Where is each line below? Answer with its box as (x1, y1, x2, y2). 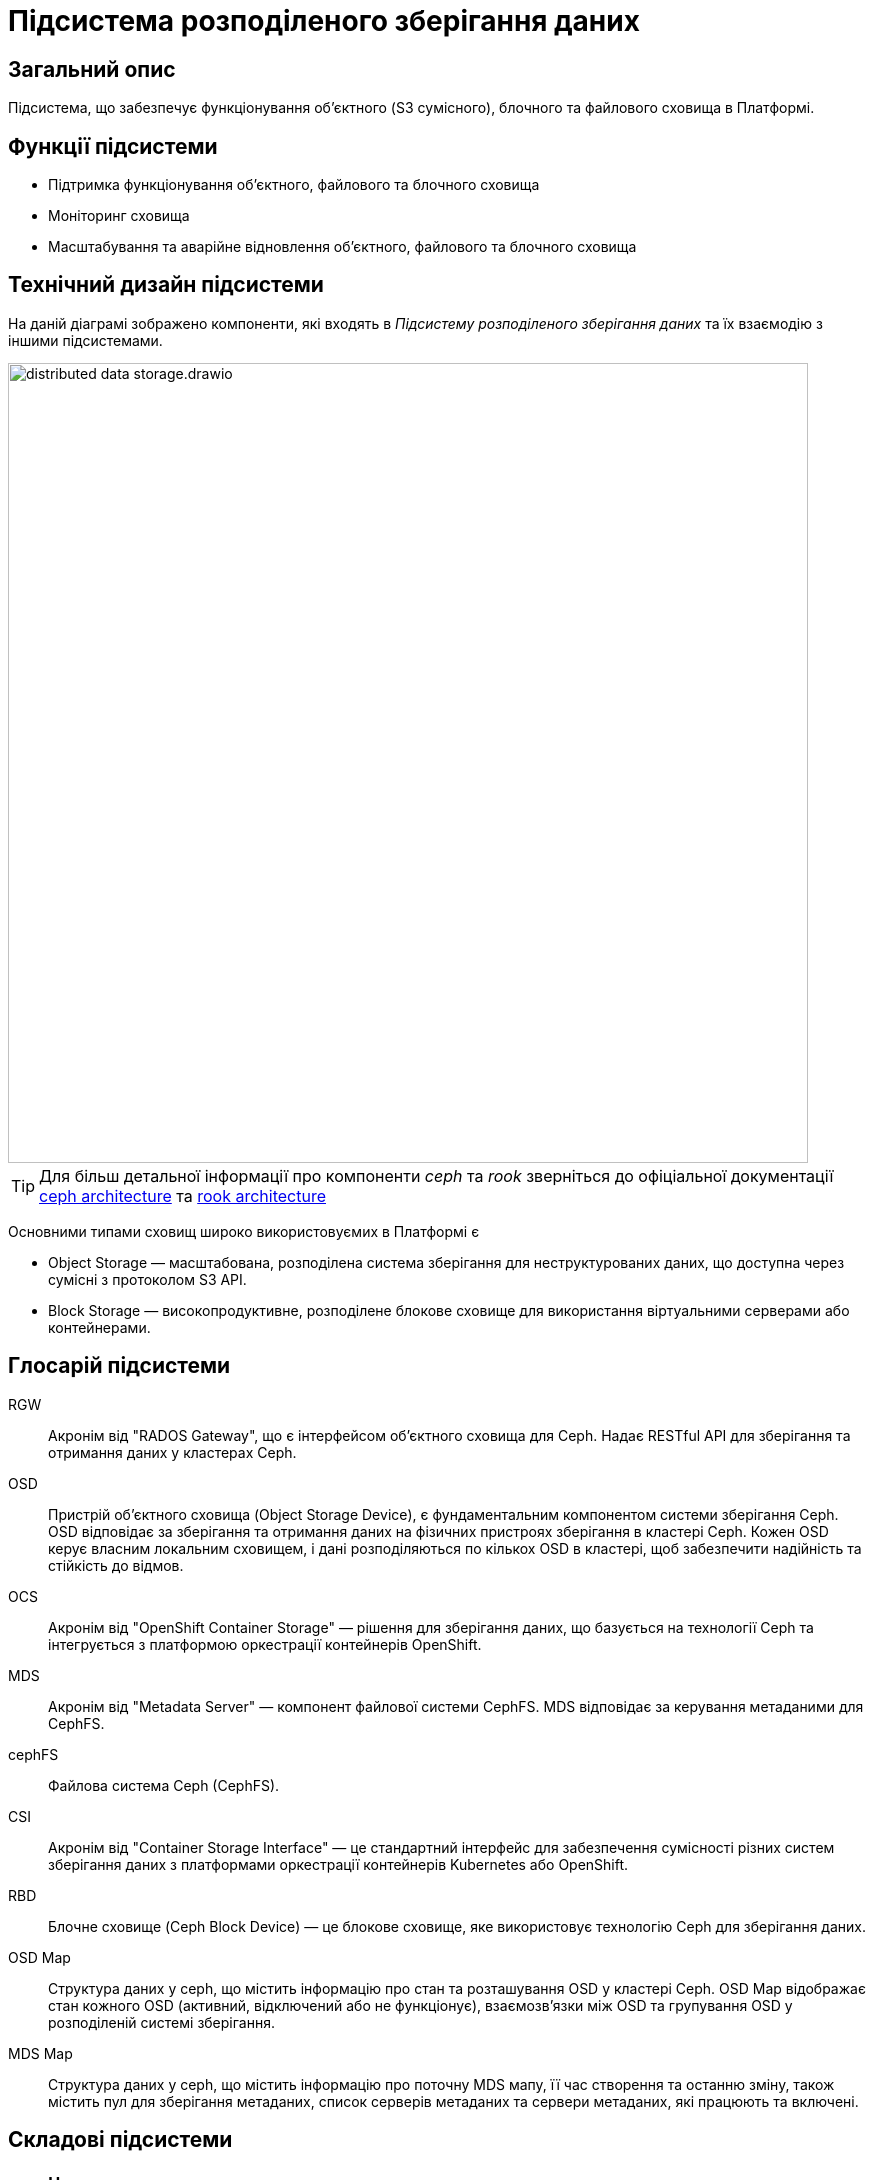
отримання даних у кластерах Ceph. (48, 1443, 297, 1461)
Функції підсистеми (8, 133, 218, 159)
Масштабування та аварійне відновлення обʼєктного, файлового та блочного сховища (48, 238, 637, 256)
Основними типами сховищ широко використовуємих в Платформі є (8, 1222, 480, 1240)
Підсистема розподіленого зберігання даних (8, 4, 640, 38)
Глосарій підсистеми (8, 1353, 231, 1379)
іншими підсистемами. (8, 331, 163, 349)
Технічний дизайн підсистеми (8, 272, 324, 298)
